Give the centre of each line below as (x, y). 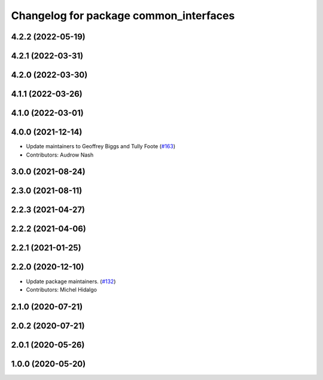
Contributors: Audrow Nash (60, 155)
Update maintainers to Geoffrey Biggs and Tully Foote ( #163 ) (101, 146)
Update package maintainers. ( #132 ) (71, 281)
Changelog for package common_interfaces (123, 16)
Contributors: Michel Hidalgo (61, 289)
